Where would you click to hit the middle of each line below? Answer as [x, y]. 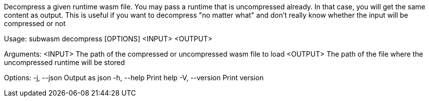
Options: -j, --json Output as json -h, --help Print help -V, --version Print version [134, 78]
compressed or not [35, 23]
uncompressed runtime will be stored [64, 62]
